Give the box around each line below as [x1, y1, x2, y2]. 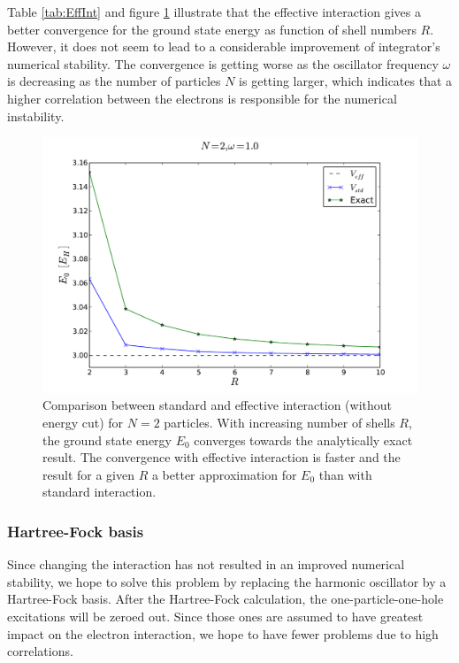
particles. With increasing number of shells [164, 412, 395, 431]
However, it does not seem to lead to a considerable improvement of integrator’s [7, 37, 440, 56]
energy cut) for [42, 412, 124, 431]
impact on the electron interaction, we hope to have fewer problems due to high [7, 624, 439, 643]
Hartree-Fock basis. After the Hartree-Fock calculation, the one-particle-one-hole [7, 590, 444, 608]
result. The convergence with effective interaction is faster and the [42, 448, 401, 466]
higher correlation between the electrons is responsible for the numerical [7, 89, 397, 107]
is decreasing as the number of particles [7, 72, 221, 90]
